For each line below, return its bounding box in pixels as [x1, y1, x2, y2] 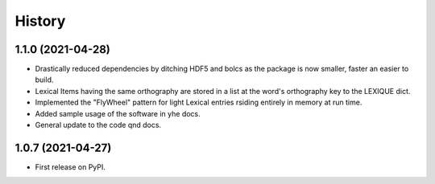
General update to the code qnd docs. [35, 121, 161, 130]
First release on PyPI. [35, 162, 106, 172]
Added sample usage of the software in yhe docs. [35, 108, 201, 118]
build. [35, 75, 54, 84]
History [14, 12, 66, 30]
